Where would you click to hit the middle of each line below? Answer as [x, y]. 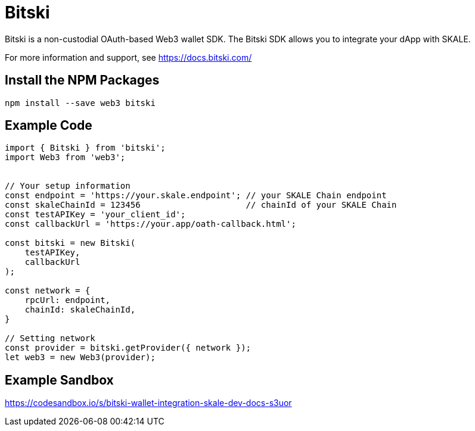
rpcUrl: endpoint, [68, 300]
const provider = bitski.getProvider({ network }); [128, 348]
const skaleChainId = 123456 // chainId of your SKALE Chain [201, 205]
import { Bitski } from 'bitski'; [85, 148]
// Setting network [50, 338]
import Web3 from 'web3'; [65, 157]
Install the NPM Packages [82, 80]
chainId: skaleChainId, [80, 310]
